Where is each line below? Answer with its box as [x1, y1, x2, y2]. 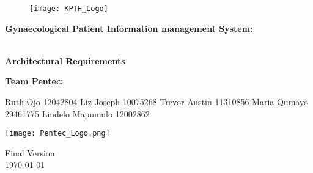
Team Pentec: [5, 75, 64, 87]
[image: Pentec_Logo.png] [5, 129, 110, 138]
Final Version [5, 146, 55, 159]
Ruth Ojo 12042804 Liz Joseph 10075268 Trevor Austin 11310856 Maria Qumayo [5, 95, 308, 108]
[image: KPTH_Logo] [29, 4, 108, 13]
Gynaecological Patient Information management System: [5, 21, 253, 34]
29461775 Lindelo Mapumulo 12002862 [5, 107, 150, 120]
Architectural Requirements [5, 54, 125, 67]
